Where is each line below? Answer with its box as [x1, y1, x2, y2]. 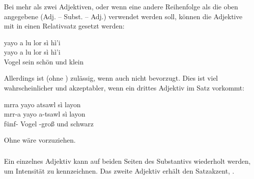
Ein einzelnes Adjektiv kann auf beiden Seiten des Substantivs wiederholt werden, [4, 155, 251, 166]
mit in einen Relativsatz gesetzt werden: [4, 21, 125, 31]
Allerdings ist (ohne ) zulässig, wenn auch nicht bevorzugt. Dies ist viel [4, 73, 218, 83]
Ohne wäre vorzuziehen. [4, 135, 76, 145]
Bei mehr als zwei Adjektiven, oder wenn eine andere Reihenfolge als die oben [4, 1, 238, 11]
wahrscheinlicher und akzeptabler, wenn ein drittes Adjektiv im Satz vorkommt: [4, 83, 245, 93]
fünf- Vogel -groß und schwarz [4, 118, 94, 128]
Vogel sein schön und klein [4, 56, 84, 66]
